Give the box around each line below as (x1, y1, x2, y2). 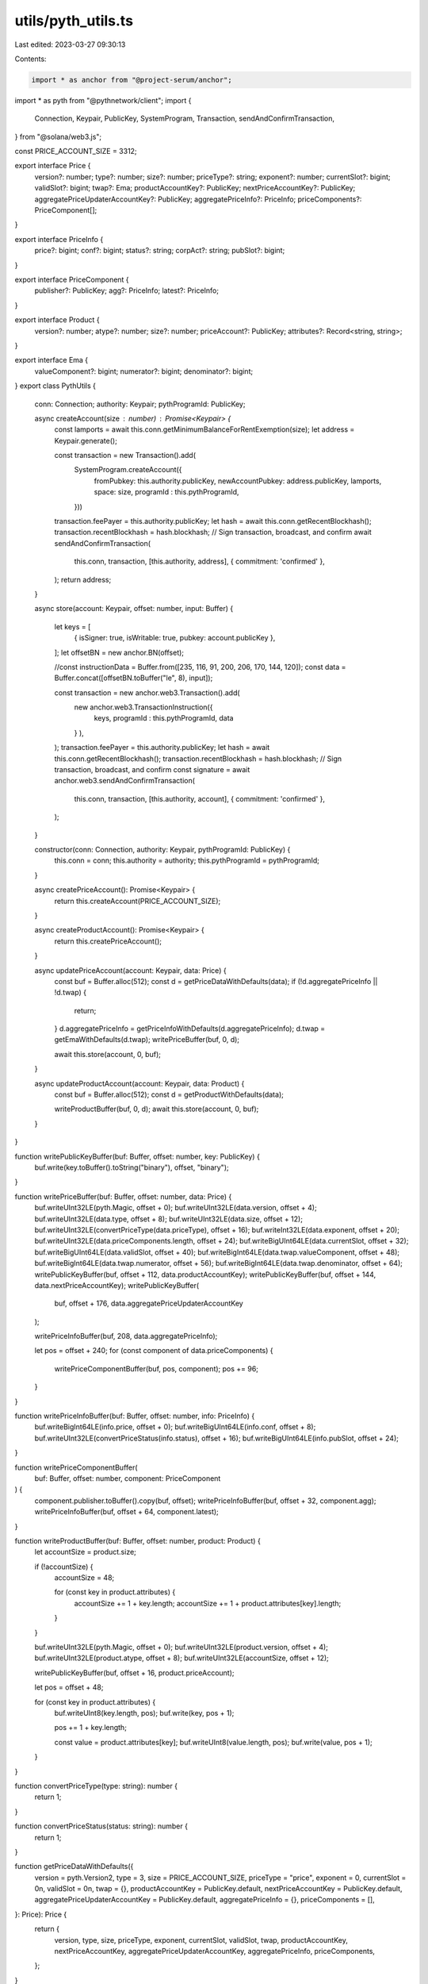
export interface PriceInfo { (14, 234, 104, 244)
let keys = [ (54, 621, 91, 631)
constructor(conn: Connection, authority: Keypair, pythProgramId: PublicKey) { (34, 845, 291, 854)
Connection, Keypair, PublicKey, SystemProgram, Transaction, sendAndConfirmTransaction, (34, 113, 335, 123)
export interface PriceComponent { (14, 275, 130, 284)
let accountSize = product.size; (34, 1548, 136, 1557)
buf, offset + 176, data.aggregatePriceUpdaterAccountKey (54, 1298, 243, 1309)
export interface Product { (14, 315, 100, 325)
